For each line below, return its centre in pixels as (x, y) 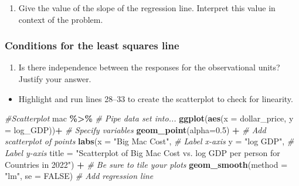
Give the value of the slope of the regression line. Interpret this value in (147, 8)
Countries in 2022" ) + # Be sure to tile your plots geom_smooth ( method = (146, 164)
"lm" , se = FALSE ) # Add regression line (79, 176)
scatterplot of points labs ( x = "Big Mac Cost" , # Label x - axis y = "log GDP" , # (149, 141)
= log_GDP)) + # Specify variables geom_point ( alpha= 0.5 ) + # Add (135, 129)
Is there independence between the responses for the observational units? (149, 67)
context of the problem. (61, 19)
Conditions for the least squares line (92, 45)
